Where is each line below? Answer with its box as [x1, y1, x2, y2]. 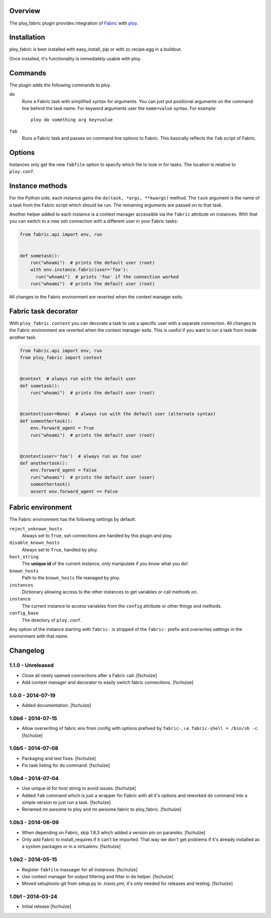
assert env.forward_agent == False [30, 488, 118, 494]
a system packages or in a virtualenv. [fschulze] [22, 844, 121, 850]
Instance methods [9, 181, 67, 191]
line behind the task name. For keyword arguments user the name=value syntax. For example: [22, 105, 217, 111]
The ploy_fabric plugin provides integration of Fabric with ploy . [9, 20, 139, 26]
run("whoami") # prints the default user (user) [30, 474, 155, 480]
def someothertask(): [20, 418, 73, 424]
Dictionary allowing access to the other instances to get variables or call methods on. [22, 589, 198, 595]
